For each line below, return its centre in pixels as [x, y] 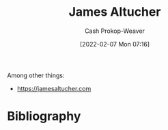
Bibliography [44, 116]
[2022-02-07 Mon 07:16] [115, 44]
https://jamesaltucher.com [54, 88]
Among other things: [36, 75]
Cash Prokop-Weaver [115, 31]
